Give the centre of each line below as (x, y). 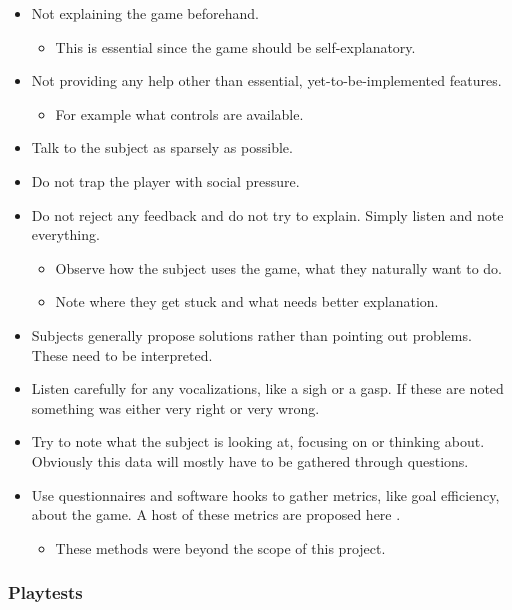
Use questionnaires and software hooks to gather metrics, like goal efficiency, (265, 494)
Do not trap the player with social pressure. (165, 180)
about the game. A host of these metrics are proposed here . (216, 514)
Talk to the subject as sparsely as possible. (162, 147)
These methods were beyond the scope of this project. (220, 547)
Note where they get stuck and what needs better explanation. (247, 301)
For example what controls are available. (179, 113)
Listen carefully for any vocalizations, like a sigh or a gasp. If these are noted (267, 388)
